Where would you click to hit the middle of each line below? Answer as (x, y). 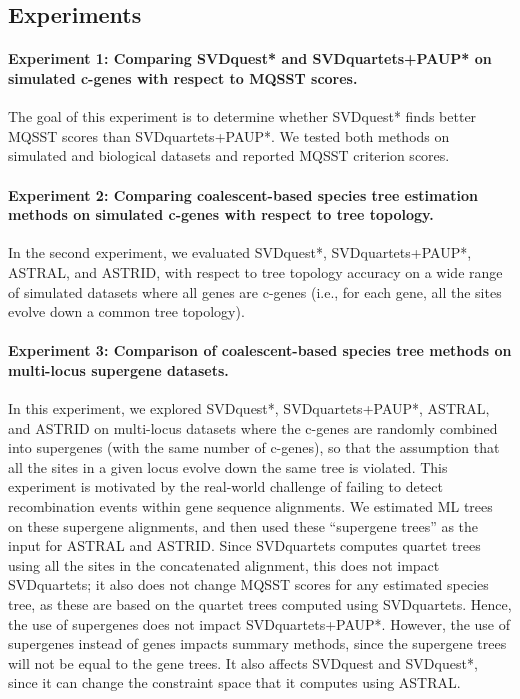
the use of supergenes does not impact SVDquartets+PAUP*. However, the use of (259, 623)
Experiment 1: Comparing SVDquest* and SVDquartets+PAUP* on (250, 58)
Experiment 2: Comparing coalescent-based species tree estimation (243, 194)
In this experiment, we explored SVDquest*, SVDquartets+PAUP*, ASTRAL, (249, 408)
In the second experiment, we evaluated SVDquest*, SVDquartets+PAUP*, (240, 252)
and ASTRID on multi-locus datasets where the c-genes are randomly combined (253, 427)
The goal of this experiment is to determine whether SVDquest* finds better (242, 116)
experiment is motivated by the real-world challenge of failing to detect (225, 486)
